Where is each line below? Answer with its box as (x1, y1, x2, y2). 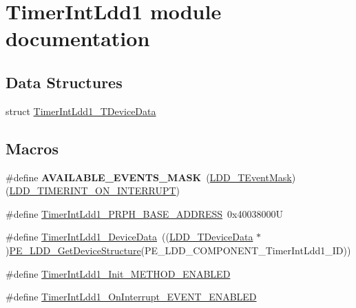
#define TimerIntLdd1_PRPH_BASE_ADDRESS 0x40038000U (6, 206, 283, 220)
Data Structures (6, 71, 123, 92)
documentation (6, 24, 150, 52)
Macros (6, 137, 59, 158)
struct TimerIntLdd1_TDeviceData (6, 103, 156, 118)
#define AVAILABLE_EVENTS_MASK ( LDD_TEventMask (6, 170, 292, 184)
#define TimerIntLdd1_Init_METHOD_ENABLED (6, 266, 231, 280)
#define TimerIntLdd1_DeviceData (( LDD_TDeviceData (6, 229, 253, 244)
